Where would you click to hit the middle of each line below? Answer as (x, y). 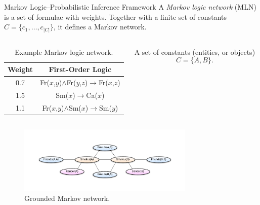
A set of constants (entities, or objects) (195, 52)
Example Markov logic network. (64, 52)
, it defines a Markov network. (100, 27)
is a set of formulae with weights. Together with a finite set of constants (115, 16)
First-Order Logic (80, 69)
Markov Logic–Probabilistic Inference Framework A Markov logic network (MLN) (130, 7)
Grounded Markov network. (67, 198)
